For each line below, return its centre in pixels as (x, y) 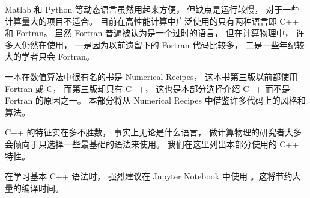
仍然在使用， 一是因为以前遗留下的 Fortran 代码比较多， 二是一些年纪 (159, 44)
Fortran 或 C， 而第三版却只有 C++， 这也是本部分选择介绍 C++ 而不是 (147, 88)
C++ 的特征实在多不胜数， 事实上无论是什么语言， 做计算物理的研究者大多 (153, 132)
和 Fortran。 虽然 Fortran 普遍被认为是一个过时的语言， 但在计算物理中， (149, 33)
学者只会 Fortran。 (58, 56)
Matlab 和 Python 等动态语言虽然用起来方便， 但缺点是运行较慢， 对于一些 (152, 9)
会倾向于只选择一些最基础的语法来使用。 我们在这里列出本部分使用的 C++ (152, 144)
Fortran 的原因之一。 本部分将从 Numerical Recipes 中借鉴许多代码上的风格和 (155, 100)
